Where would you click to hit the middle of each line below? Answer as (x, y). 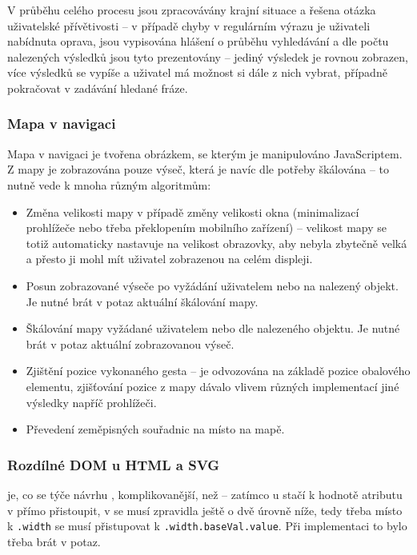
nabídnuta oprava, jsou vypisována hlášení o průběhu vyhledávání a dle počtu (198, 41)
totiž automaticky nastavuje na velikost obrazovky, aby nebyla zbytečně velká (217, 243)
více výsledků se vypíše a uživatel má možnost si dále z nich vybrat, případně (197, 72)
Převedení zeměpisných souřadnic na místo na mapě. (155, 429)
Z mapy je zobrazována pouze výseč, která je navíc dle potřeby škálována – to (198, 169)
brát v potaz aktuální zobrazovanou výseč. (130, 343)
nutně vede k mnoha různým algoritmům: (109, 184)
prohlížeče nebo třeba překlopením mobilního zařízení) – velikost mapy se (206, 228)
